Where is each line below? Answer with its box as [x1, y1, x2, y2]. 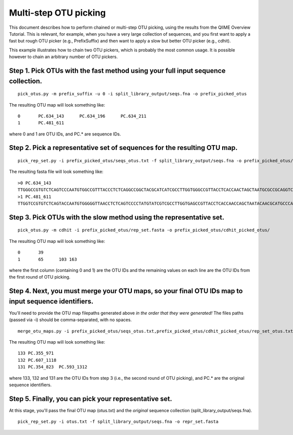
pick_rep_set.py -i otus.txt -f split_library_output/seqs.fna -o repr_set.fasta [18, 419, 219, 425]
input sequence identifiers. [9, 297, 94, 305]
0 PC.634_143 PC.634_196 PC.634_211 [18, 113, 146, 119]
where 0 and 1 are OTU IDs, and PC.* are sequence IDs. [9, 131, 121, 137]
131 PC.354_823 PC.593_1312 [18, 364, 87, 370]
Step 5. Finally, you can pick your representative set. [9, 394, 172, 403]
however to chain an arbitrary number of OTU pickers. [9, 54, 118, 60]
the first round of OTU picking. [9, 274, 71, 280]
